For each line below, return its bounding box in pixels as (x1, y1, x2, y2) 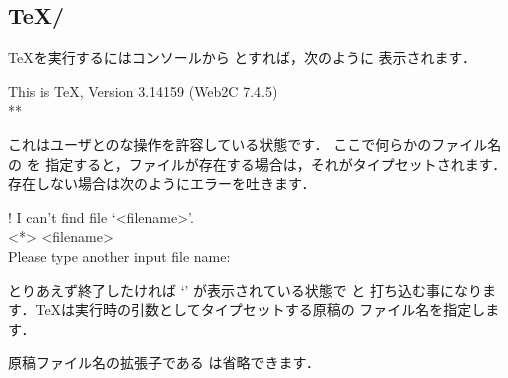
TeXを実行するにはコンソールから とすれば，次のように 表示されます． (8, 47, 477, 68)
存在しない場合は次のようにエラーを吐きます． (8, 173, 316, 194)
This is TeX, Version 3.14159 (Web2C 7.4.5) (8, 80, 278, 101)
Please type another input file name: (8, 245, 231, 266)
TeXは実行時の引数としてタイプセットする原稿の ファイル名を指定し (35, 299, 486, 320)
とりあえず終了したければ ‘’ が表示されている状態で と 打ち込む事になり (8, 279, 483, 300)
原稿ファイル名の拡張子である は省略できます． (8, 352, 320, 373)
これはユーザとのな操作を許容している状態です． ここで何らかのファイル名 (8, 133, 502, 154)
